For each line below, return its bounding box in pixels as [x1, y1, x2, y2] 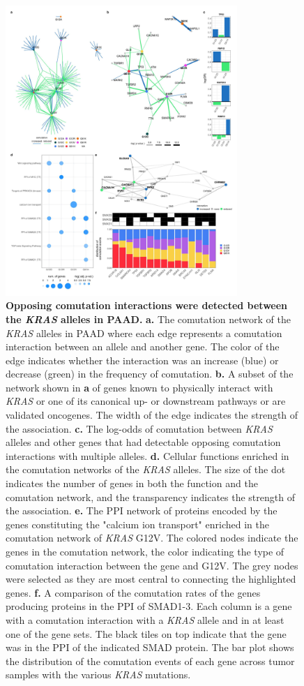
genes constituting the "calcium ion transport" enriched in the [6, 516, 269, 531]
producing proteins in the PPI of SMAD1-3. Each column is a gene [6, 599, 292, 613]
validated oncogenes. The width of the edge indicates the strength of [6, 408, 298, 422]
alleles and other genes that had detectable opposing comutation [6, 435, 281, 449]
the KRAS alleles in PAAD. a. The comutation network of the [6, 311, 291, 326]
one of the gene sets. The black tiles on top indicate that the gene [6, 626, 287, 641]
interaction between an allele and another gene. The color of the [6, 339, 280, 354]
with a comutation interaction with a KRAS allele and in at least [6, 612, 284, 627]
